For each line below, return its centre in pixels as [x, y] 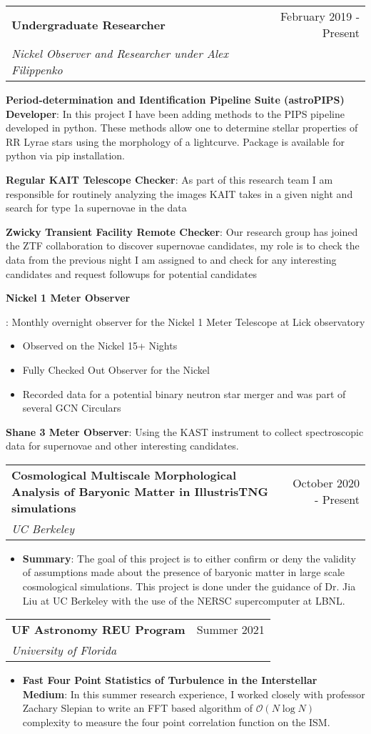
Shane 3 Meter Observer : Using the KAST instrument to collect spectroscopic [185, 431]
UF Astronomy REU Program [98, 630]
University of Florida [64, 650]
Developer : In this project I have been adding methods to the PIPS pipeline [175, 113]
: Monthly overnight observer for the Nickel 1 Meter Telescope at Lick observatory [185, 321]
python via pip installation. [65, 155]
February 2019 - [320, 16]
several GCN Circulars [72, 408]
